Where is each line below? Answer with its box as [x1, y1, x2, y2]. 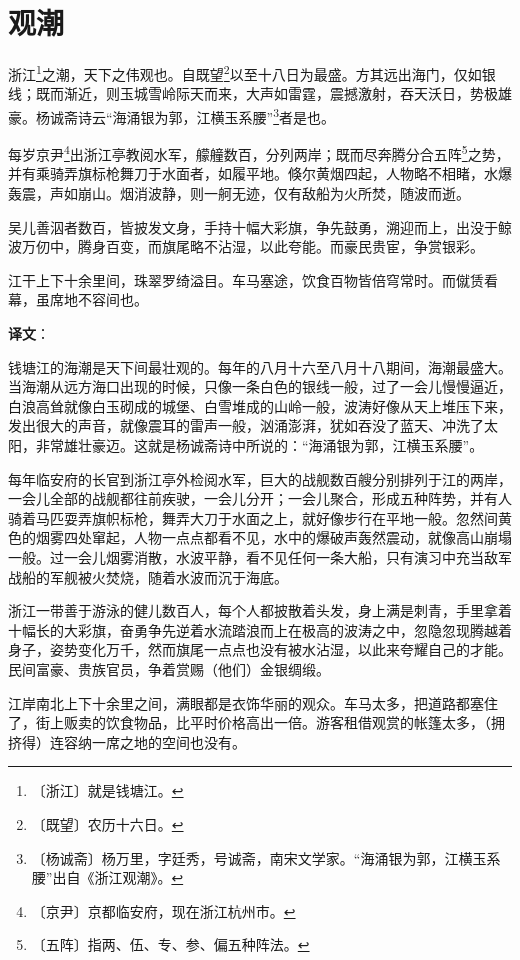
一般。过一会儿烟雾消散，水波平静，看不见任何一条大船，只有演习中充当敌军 [8, 546, 512, 567]
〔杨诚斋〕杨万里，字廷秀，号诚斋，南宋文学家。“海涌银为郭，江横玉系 [31, 847, 501, 868]
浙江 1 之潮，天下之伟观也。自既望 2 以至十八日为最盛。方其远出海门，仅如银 [8, 61, 496, 84]
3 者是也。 [273, 103, 336, 127]
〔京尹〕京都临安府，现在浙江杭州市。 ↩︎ [31, 900, 296, 921]
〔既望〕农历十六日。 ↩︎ [31, 813, 184, 834]
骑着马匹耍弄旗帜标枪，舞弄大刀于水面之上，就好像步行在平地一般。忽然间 [8, 507, 498, 528]
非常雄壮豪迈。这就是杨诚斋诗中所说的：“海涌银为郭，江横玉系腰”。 [35, 435, 484, 455]
